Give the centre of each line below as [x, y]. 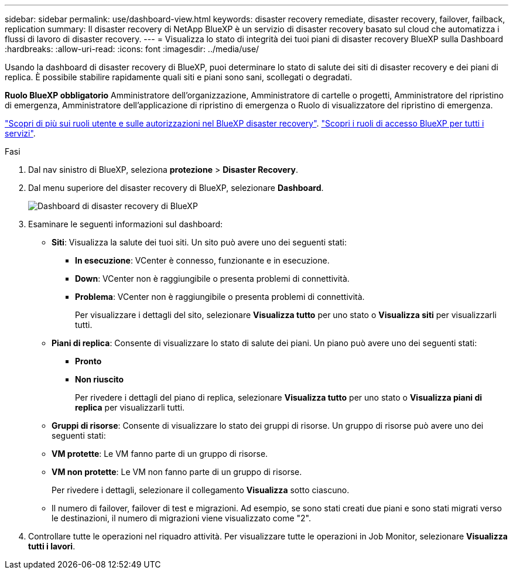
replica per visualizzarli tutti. [130, 407]
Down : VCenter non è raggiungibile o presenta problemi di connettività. [212, 279]
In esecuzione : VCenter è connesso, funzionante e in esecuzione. [202, 260]
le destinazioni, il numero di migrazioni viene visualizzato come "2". [182, 518]
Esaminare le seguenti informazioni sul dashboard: [126, 224]
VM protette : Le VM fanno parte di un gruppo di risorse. [160, 454]
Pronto [88, 361]
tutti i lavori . [52, 546]
